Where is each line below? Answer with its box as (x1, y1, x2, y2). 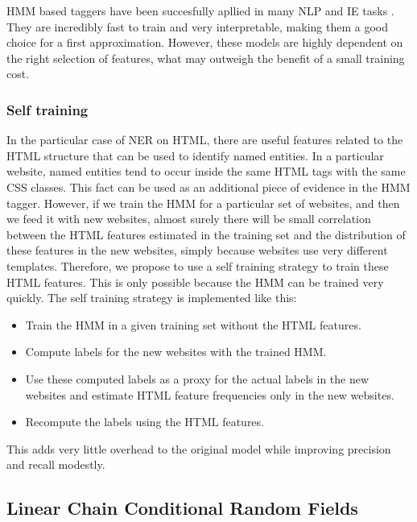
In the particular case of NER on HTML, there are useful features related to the (6, 131, 403, 148)
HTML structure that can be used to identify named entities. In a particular (6, 147, 384, 164)
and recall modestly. (6, 456, 105, 473)
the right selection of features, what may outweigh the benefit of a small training (6, 49, 405, 66)
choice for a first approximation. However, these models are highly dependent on (6, 34, 403, 51)
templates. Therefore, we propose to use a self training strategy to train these (6, 257, 389, 274)
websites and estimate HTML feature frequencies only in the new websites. (25, 386, 394, 403)
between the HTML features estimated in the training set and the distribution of (6, 226, 406, 242)
